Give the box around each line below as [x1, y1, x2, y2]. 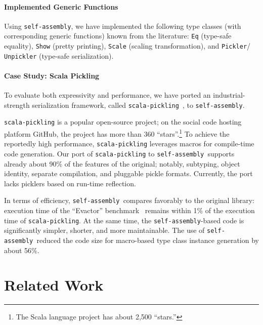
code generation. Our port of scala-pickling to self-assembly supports [4, 148, 235, 159]
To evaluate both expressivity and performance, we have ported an [4, 90, 211, 100]
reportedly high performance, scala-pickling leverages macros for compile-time [4, 138, 254, 149]
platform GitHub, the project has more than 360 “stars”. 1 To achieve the [4, 127, 230, 139]
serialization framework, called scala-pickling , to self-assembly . [32, 99, 245, 110]
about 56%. [4, 245, 39, 255]
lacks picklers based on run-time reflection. [4, 178, 136, 188]
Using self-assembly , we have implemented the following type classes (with [4, 20, 241, 31]
